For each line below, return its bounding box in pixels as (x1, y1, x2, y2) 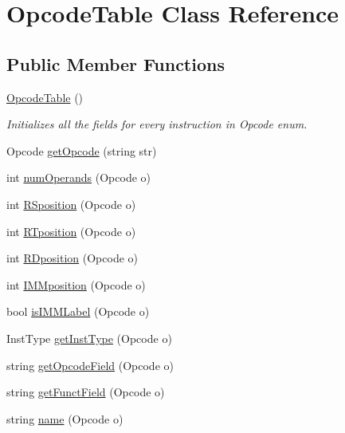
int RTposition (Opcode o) (6, 222, 136, 239)
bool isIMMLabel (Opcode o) (6, 303, 150, 320)
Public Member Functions (6, 51, 225, 76)
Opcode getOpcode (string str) (6, 142, 157, 159)
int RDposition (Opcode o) (6, 250, 139, 266)
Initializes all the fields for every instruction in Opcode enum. (6, 116, 308, 132)
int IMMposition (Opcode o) (6, 276, 146, 293)
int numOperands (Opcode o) (6, 169, 151, 186)
